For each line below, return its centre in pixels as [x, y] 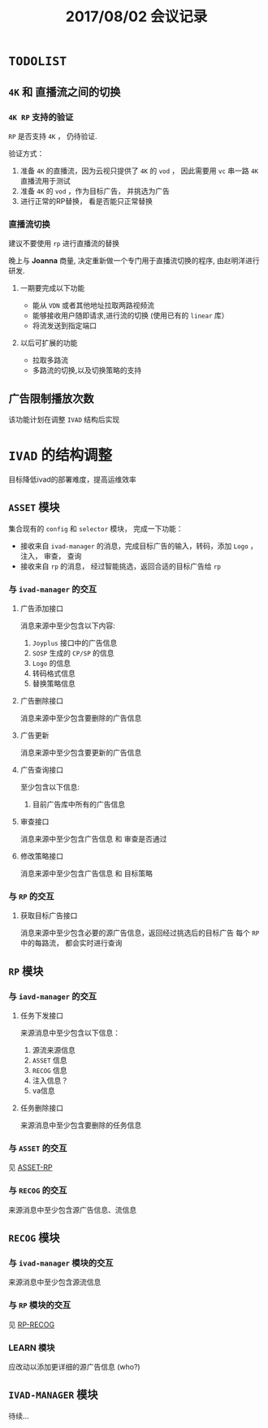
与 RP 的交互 [31, 896]
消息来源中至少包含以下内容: [67, 625]
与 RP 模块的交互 [40, 1305]
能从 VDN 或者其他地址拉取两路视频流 [93, 305]
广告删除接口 [41, 701]
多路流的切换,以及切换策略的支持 [87, 370]
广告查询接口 [41, 770]
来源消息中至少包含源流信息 [55, 1282]
